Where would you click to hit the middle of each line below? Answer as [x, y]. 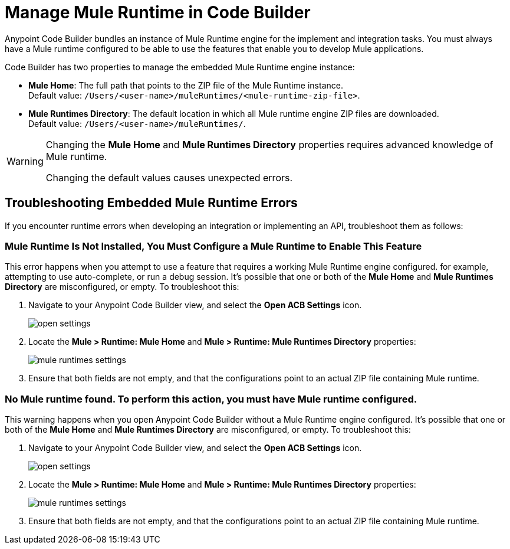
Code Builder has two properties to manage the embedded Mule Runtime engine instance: [180, 67]
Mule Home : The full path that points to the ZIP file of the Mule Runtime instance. [186, 85]
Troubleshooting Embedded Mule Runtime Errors [151, 203]
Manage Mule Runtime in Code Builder [158, 12]
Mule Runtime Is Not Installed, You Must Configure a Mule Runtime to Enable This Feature [213, 246]
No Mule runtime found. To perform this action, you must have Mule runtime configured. [211, 399]
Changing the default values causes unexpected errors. [169, 177]
